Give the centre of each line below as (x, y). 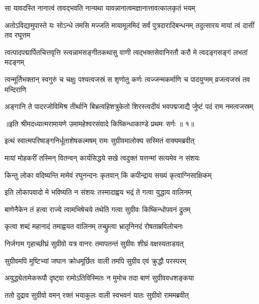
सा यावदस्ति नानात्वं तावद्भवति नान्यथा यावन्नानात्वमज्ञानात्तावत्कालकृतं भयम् (100, 8)
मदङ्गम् (15, 62)
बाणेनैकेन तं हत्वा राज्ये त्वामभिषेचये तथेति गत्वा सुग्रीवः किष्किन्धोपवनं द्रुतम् (98, 209)
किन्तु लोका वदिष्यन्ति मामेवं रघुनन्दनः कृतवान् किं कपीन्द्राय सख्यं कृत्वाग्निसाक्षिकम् (108, 175)
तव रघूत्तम (18, 35)
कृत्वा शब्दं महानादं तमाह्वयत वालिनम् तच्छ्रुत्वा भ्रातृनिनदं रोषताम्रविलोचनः (94, 226)
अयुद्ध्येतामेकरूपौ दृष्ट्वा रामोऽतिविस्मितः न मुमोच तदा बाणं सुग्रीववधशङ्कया (99, 278)
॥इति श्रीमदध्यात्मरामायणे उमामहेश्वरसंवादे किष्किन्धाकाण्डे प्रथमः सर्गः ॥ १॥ (99, 123)
